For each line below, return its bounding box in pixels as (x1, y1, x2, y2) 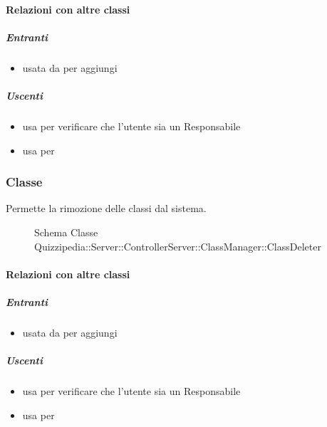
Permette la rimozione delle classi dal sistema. (6, 201, 207, 216)
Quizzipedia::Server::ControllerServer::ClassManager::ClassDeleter (34, 238, 321, 253)
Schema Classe (34, 224, 98, 239)
